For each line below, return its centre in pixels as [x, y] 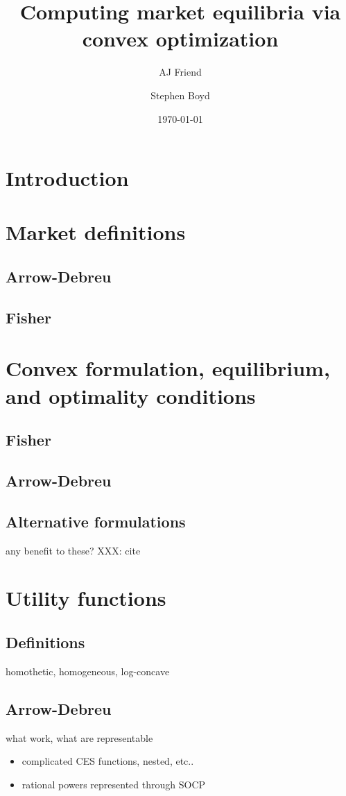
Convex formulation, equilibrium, [168, 368]
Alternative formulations [96, 521]
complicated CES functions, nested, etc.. [108, 761]
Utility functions [86, 598]
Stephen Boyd [180, 95]
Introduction [67, 178]
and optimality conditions [131, 395]
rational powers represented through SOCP [114, 784]
